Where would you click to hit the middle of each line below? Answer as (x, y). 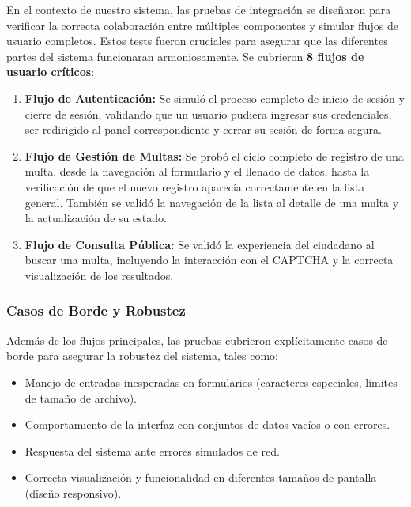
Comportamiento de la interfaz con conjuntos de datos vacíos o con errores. (207, 424)
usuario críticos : (51, 72)
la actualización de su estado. (96, 218)
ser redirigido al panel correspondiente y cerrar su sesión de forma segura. (203, 129)
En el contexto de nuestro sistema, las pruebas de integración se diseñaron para (199, 9)
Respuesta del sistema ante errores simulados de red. (152, 450)
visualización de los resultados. (99, 275)
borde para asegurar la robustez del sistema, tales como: (142, 356)
